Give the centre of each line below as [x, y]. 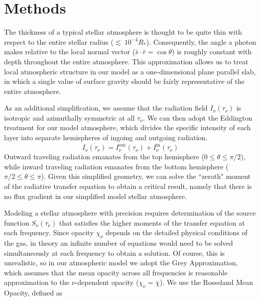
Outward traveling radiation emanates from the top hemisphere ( [104, 157]
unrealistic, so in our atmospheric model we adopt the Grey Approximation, [121, 263]
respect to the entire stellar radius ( [59, 41]
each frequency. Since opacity [49, 232]
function [17, 222]
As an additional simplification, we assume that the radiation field [106, 108]
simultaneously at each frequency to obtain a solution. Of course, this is [114, 253]
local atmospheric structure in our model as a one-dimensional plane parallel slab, [130, 71]
